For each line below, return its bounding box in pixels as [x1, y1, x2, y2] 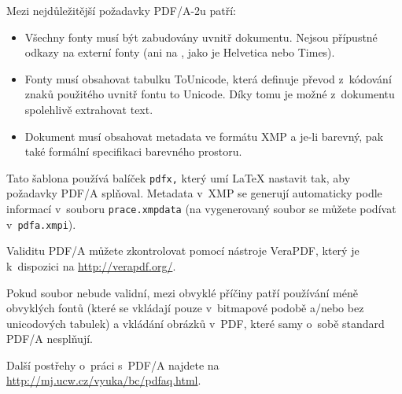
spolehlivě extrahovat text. [24, 101, 153, 117]
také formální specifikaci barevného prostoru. [24, 143, 242, 160]
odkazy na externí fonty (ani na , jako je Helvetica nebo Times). [24, 44, 335, 61]
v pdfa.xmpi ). [6, 215, 76, 232]
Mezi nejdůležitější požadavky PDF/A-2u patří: [6, 2, 237, 18]
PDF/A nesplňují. [6, 330, 93, 347]
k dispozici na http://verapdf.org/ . [6, 257, 176, 274]
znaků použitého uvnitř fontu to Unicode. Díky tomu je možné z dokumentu [24, 86, 395, 102]
